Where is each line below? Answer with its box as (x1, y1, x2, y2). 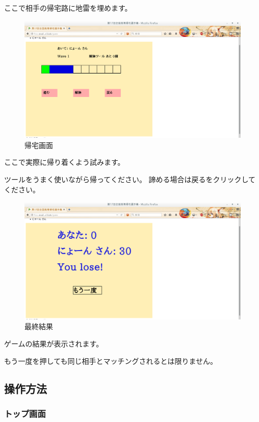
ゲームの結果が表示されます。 (4, 338, 103, 349)
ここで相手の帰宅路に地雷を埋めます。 (4, 3, 132, 13)
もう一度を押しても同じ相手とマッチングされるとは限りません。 (4, 355, 218, 366)
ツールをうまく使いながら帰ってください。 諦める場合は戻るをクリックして (4, 174, 256, 184)
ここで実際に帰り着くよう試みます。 (4, 157, 125, 167)
